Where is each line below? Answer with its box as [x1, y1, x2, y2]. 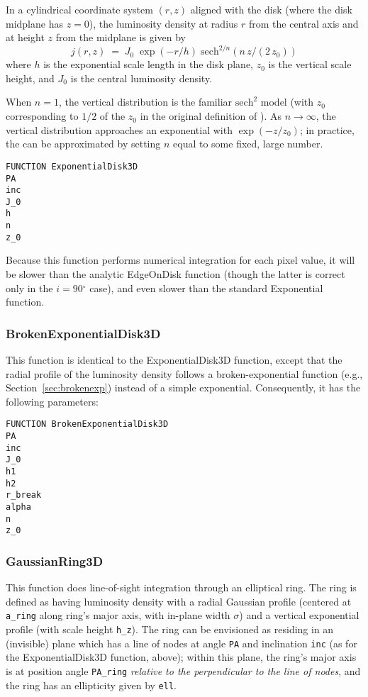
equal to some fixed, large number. [173, 136, 323, 151]
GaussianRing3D [6, 552, 104, 569]
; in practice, [299, 122, 355, 137]
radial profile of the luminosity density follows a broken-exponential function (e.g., [6, 366, 363, 381]
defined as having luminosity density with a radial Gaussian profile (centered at [6, 593, 352, 608]
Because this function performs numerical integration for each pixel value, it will [6, 252, 355, 267]
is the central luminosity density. [70, 70, 213, 85]
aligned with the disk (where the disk [190, 2, 352, 16]
